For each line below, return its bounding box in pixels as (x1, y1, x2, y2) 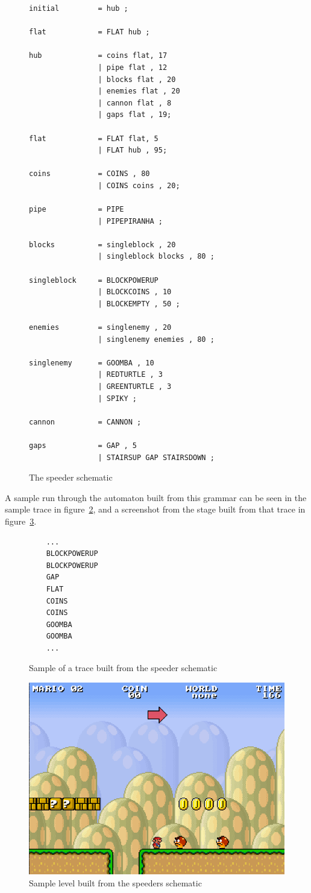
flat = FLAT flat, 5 (29, 134, 159, 143)
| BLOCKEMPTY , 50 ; (98, 299, 180, 308)
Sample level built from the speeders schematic (29, 876, 202, 889)
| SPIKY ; (98, 394, 137, 403)
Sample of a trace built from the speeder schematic (29, 661, 218, 674)
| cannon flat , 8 (98, 98, 172, 107)
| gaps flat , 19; (98, 110, 172, 119)
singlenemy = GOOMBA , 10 (29, 358, 154, 367)
